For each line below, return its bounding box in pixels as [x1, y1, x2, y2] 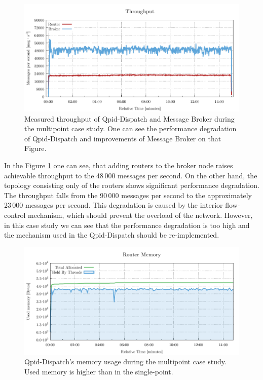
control [4, 209, 26, 220]
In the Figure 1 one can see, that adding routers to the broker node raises [4, 160, 233, 170]
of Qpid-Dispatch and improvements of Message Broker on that [24, 133, 221, 143]
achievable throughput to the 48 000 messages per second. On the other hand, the [4, 170, 257, 180]
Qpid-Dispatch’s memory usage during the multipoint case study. [24, 356, 227, 367]
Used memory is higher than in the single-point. [24, 366, 173, 376]
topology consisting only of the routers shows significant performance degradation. [4, 180, 259, 191]
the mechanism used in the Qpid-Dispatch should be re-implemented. [4, 230, 219, 240]
